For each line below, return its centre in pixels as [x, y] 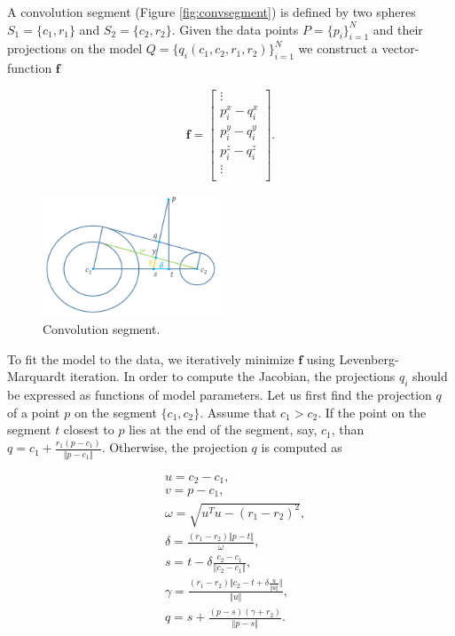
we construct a [338, 48]
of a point [34, 412]
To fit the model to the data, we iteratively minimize [151, 358]
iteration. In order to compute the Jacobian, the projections [232, 376]
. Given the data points [235, 29]
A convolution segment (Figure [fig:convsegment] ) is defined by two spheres [212, 12]
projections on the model [75, 48]
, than [348, 429]
